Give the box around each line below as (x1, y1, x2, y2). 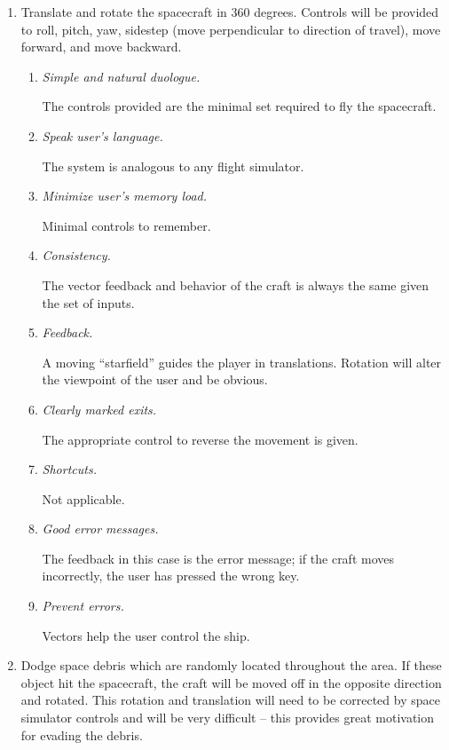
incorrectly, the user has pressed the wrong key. (42, 566, 300, 585)
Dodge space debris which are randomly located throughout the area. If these (20, 656, 442, 675)
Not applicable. (42, 489, 125, 508)
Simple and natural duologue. (42, 67, 201, 85)
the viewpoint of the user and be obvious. (42, 370, 268, 389)
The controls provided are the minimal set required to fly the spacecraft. (42, 97, 437, 115)
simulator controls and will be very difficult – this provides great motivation (20, 708, 435, 727)
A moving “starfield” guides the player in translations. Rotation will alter (42, 352, 442, 371)
